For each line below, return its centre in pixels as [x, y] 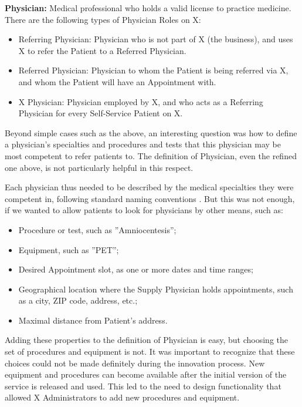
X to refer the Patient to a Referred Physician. [102, 50]
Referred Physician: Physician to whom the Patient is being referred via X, [153, 70]
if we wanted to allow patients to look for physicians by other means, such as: [144, 210]
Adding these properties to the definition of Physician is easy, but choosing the [146, 340]
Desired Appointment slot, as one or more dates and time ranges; [136, 269]
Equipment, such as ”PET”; [69, 249]
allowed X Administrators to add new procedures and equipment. [122, 397]
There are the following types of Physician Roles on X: [103, 19]
